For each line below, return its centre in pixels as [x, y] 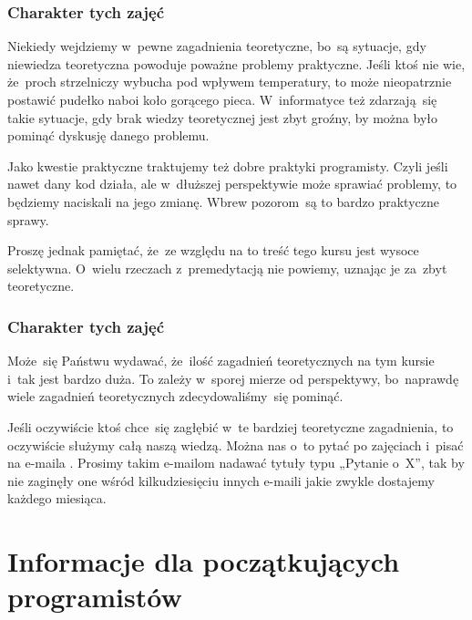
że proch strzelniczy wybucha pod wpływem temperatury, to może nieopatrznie [230, 82]
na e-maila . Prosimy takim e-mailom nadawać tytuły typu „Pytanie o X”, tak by [236, 463]
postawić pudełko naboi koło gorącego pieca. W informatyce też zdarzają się [222, 99]
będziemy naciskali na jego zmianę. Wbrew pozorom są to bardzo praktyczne [223, 201]
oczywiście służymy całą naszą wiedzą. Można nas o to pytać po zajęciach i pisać [236, 444]
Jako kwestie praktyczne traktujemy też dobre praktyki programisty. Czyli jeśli [228, 165]
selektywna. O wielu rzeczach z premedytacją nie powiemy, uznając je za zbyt [227, 268]
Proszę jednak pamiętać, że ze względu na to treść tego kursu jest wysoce [213, 250]
